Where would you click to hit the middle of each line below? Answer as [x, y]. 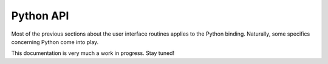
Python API [40, 16]
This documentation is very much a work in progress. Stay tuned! [93, 53]
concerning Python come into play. [55, 42]
